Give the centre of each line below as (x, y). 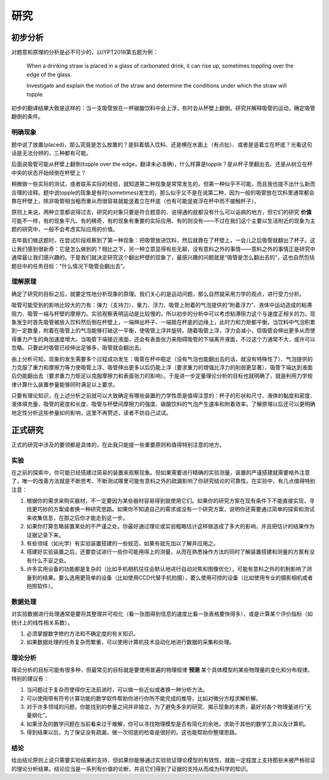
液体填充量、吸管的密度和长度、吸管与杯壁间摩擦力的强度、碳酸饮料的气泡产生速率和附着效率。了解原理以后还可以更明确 (163, 404)
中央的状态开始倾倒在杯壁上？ (49, 172)
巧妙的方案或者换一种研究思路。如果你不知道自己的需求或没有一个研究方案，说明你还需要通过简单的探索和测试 (176, 509)
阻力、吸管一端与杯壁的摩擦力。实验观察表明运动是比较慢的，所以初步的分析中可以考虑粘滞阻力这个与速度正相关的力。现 (163, 313)
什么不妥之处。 (50, 560)
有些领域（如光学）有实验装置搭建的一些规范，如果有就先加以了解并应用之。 (122, 544)
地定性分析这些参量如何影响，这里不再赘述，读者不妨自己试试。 (91, 413)
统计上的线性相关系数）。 (42, 622)
